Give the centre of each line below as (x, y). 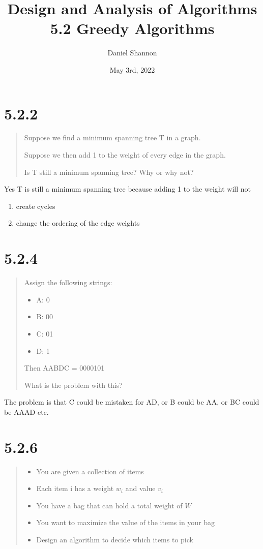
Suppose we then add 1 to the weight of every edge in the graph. (125, 155)
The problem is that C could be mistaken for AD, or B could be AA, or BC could (132, 402)
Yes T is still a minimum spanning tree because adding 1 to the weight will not (127, 189)
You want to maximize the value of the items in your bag (126, 522)
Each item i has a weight (75, 488)
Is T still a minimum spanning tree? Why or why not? (109, 172)
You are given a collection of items (90, 471)
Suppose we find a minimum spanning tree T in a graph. (112, 138)
